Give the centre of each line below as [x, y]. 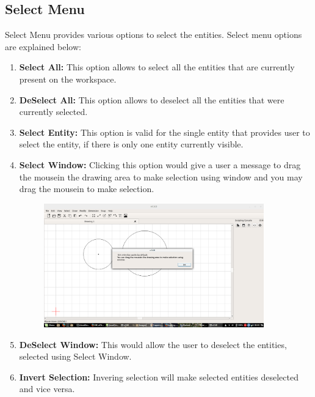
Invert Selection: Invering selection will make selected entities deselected [159, 377]
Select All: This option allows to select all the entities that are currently [157, 67]
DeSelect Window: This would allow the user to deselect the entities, [153, 344]
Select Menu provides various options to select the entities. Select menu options [154, 35]
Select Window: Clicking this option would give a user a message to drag [160, 164]
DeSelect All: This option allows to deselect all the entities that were [152, 99]
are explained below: [43, 46]
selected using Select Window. [75, 356]
